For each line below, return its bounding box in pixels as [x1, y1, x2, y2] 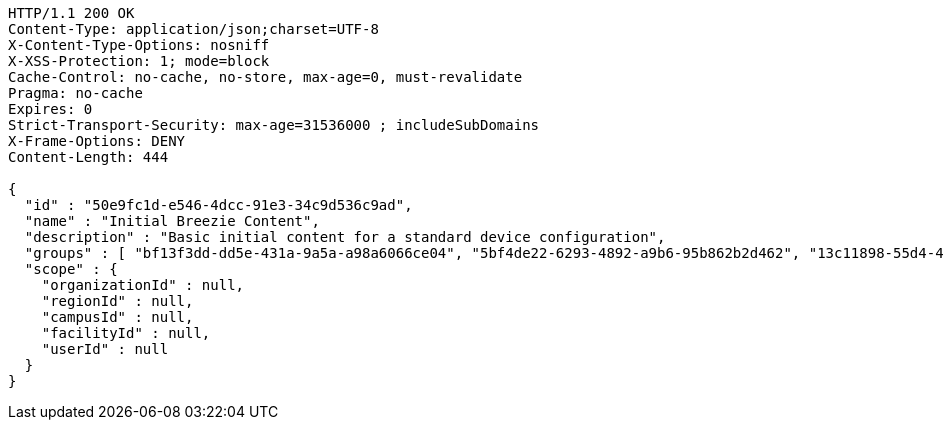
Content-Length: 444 [8, 149, 169, 165]
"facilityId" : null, [41, 325, 211, 341]
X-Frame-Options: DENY [8, 133, 186, 149]
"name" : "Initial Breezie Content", [24, 213, 320, 229]
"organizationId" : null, [41, 277, 245, 293]
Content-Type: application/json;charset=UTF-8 [8, 21, 379, 37]
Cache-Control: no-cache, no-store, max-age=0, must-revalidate [8, 69, 523, 85]
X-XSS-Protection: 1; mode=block [8, 53, 270, 69]
